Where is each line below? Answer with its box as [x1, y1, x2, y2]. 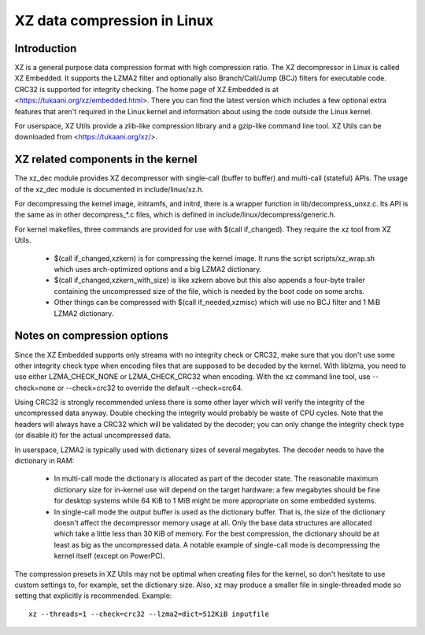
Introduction [14, 42, 77, 55]
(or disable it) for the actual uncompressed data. [14, 430, 172, 440]
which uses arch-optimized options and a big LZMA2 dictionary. [54, 265, 262, 274]
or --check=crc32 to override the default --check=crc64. [57, 383, 243, 392]
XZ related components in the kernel [14, 153, 198, 166]
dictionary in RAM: [14, 456, 75, 466]
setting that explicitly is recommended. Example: [14, 591, 172, 600]
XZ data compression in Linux [14, 12, 214, 29]
